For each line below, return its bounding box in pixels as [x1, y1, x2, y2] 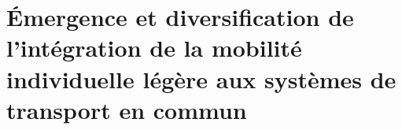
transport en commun [6, 93, 247, 125]
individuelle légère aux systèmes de [6, 62, 396, 95]
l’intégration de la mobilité [6, 32, 302, 64]
